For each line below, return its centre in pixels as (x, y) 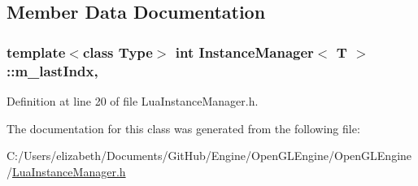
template (36, 52)
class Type (118, 52)
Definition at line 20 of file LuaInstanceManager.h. (133, 100)
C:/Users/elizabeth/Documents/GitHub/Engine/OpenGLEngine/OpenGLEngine (209, 156)
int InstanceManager (244, 52)
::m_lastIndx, (52, 70)
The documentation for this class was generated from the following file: (183, 128)
